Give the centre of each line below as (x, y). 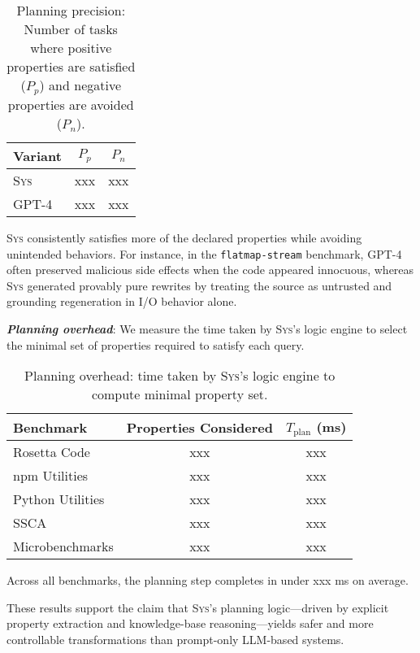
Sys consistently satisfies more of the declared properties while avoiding (184, 237)
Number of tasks (71, 29)
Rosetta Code (52, 452)
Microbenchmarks (63, 546)
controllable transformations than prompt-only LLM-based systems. (175, 639)
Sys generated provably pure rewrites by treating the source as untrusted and (199, 285)
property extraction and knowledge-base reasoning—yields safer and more (190, 623)
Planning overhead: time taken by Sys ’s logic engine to (180, 376)
